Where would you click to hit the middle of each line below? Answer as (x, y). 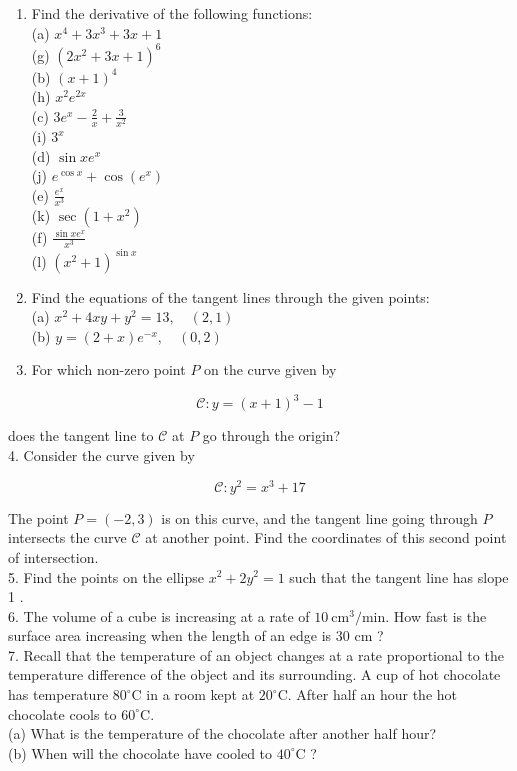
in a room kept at (200, 694)
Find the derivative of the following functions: (172, 13)
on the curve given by (270, 369)
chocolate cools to (62, 713)
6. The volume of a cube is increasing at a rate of (159, 615)
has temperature (58, 694)
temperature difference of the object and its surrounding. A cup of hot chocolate (254, 674)
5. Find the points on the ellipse (106, 576)
